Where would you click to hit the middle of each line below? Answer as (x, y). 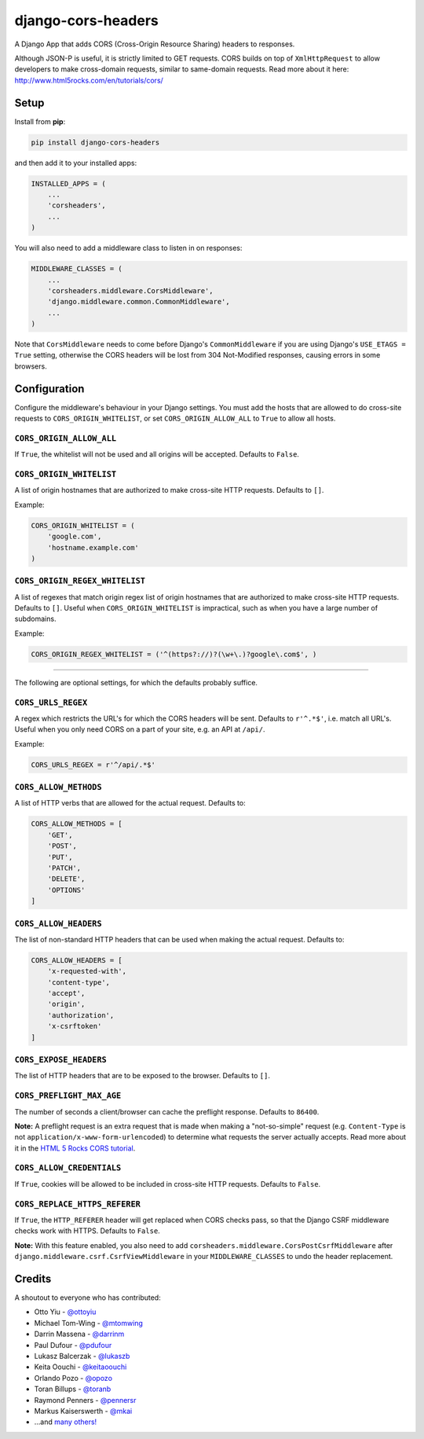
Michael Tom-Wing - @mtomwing (88, 1323)
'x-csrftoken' (75, 1026)
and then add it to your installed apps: (76, 163)
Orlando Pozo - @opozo (73, 1378)
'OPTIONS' (66, 890)
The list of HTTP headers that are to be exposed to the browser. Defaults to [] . (143, 1076)
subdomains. (35, 619)
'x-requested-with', (87, 971)
